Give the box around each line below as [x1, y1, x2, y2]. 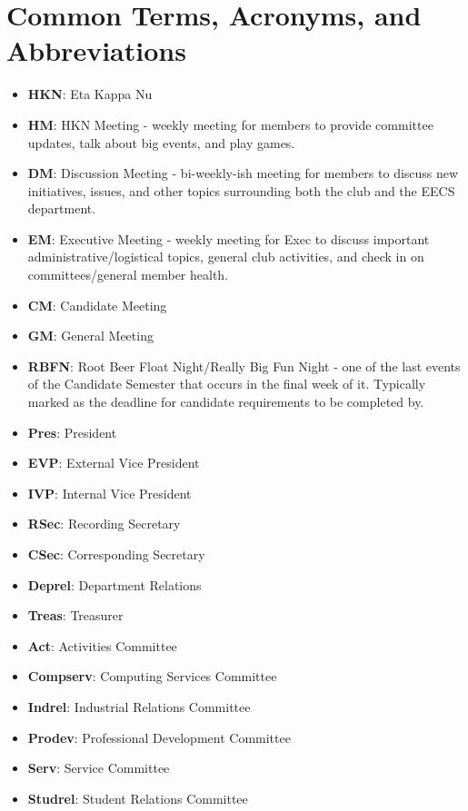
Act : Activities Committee [27, 636, 177, 655]
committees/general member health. [27, 265, 229, 284]
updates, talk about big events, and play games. [27, 133, 295, 152]
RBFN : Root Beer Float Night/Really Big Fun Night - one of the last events [27, 356, 461, 375]
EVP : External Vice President [27, 453, 200, 472]
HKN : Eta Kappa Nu [27, 84, 153, 104]
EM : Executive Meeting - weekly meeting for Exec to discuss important [27, 229, 430, 248]
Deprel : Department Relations [27, 575, 202, 594]
